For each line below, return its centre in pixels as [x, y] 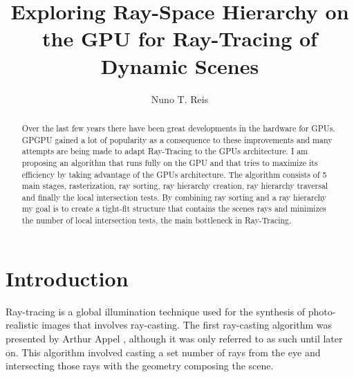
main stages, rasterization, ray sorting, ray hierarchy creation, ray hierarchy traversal [175, 186]
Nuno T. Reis [180, 99]
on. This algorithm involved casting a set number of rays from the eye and [163, 352]
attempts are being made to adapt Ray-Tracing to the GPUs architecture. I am [165, 151]
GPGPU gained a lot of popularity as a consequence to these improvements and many [177, 139]
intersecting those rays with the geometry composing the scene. [140, 366]
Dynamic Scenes [180, 65]
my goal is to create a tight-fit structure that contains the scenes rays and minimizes [174, 209]
